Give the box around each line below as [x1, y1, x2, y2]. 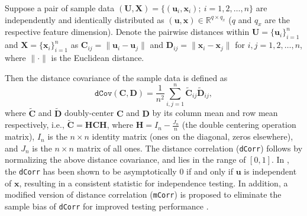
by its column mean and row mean [152, 107, 278, 119]
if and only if [186, 165, 234, 177]
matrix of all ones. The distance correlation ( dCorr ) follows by [76, 141, 303, 154]
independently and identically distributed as [5, 13, 164, 25]
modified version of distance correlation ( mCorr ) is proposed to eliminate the [5, 188, 282, 201]
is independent [244, 165, 297, 177]
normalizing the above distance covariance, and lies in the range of [5, 153, 246, 166]
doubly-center [64, 107, 114, 119]
